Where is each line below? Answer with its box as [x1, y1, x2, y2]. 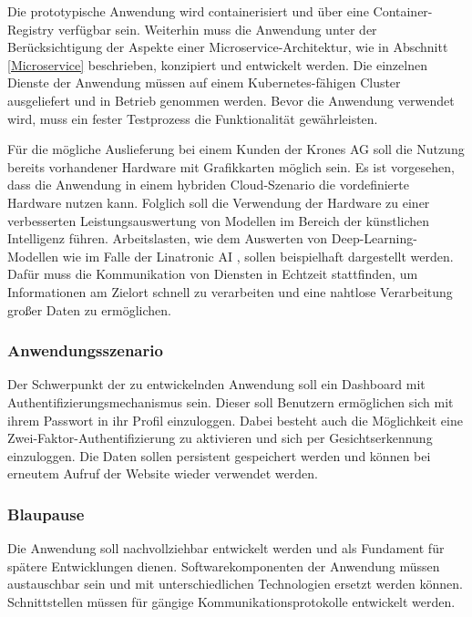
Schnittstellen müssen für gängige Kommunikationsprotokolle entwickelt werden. [7, 591, 456, 611]
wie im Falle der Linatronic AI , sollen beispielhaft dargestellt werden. [62, 246, 454, 265]
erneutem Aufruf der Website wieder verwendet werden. [7, 464, 318, 483]
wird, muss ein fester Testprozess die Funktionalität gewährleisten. [7, 108, 378, 128]
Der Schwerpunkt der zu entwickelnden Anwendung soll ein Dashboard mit [7, 375, 426, 394]
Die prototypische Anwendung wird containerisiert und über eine [7, 2, 369, 20]
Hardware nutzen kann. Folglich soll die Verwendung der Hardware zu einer [7, 192, 430, 211]
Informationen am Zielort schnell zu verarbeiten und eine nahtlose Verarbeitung [7, 282, 453, 301]
